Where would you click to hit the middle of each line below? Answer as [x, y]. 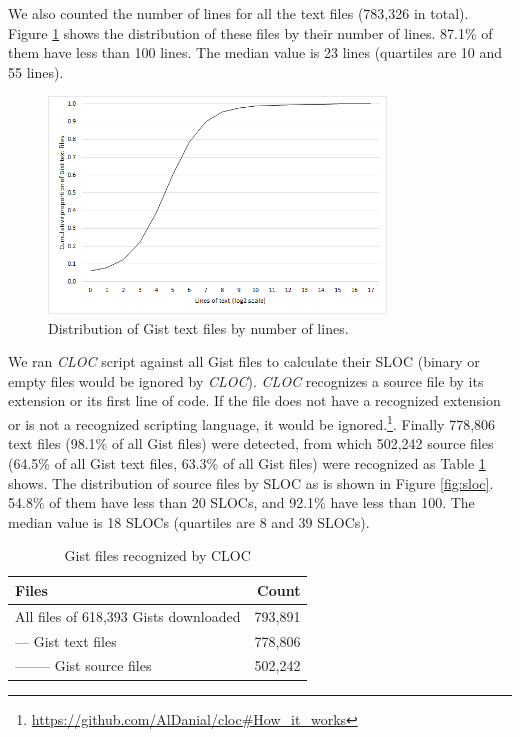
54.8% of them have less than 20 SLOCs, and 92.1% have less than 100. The [241, 502]
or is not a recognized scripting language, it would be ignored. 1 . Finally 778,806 [252, 422]
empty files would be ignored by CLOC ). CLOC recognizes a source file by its [246, 380]
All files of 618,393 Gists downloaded [128, 615]
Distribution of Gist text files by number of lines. [198, 327]
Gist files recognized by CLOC [157, 555]
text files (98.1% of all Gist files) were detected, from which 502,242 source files [251, 443]
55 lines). [36, 71]
